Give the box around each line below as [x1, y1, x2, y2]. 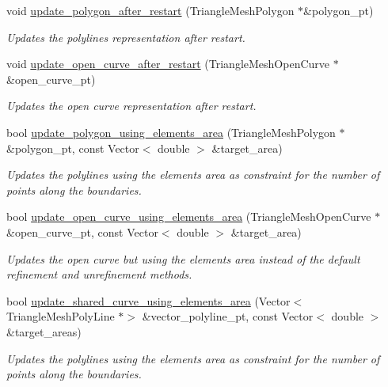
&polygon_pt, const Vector [6, 139, 139, 156]
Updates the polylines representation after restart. [6, 28, 245, 45]
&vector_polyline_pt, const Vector [142, 308, 314, 324]
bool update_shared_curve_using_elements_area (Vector [6, 292, 291, 309]
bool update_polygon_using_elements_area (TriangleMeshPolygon [6, 123, 336, 140]
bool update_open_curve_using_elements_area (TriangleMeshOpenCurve [6, 208, 371, 225]
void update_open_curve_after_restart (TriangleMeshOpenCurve [6, 55, 330, 72]
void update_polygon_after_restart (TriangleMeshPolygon [6, 2, 295, 18]
